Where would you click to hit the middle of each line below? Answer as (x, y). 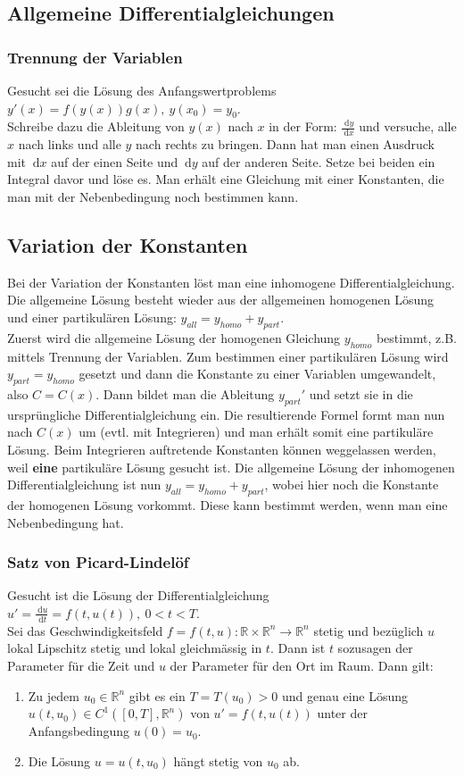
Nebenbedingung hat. (66, 522)
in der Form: (303, 126)
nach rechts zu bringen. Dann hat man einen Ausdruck (286, 144)
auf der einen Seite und (115, 161)
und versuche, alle (408, 126)
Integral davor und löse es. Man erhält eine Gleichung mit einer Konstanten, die (226, 179)
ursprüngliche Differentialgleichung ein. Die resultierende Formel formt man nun (226, 414)
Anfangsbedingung (79, 731)
